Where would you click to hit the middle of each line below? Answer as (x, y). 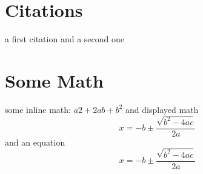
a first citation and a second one (65, 39)
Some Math (54, 80)
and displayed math (162, 109)
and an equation (35, 142)
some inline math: (38, 109)
